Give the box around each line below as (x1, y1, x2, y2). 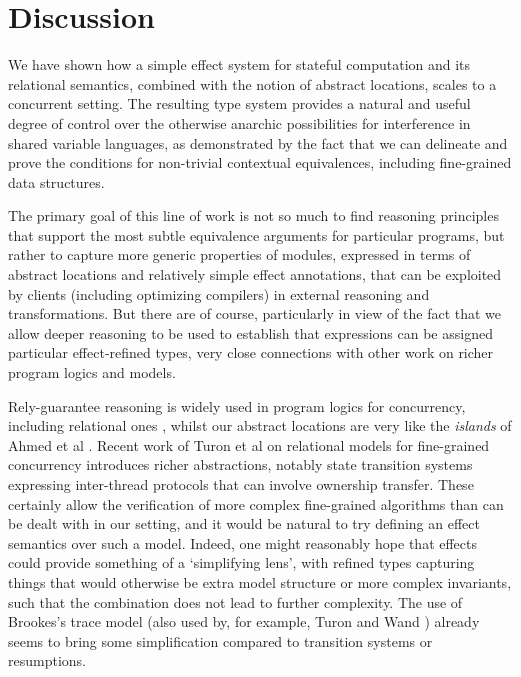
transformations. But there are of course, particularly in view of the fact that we (8, 303, 502, 324)
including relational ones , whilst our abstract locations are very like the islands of (8, 415, 512, 436)
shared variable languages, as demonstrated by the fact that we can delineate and (8, 132, 508, 153)
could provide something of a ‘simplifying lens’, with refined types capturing (8, 552, 475, 573)
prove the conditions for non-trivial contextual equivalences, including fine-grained (8, 152, 512, 173)
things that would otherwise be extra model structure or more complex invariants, (8, 571, 512, 592)
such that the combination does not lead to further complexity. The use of (8, 591, 463, 612)
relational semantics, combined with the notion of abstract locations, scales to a (8, 73, 497, 94)
